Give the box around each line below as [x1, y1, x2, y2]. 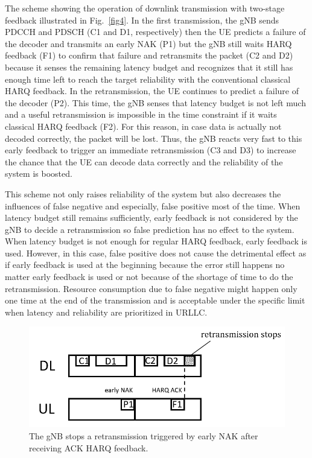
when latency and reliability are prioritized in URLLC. [5, 305, 208, 318]
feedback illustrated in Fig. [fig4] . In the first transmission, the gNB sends [5, 13, 279, 26]
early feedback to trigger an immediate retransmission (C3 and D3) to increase [5, 144, 296, 156]
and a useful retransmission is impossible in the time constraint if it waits [5, 108, 277, 121]
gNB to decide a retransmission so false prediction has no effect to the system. [5, 223, 294, 235]
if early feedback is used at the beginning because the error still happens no [5, 258, 285, 271]
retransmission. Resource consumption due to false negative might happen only [5, 282, 298, 294]
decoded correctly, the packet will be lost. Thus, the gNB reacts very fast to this [5, 132, 302, 144]
